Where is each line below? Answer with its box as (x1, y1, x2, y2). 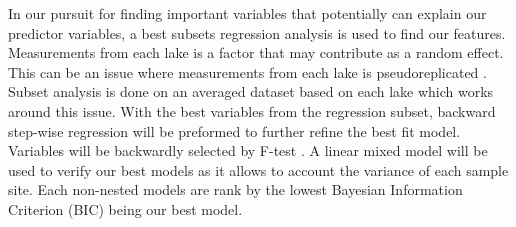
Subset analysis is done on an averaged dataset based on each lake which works (8, 81, 494, 102)
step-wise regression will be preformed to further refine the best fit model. (8, 120, 461, 141)
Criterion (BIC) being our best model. (8, 198, 243, 219)
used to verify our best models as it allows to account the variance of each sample (8, 159, 509, 180)
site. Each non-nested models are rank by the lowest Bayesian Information (8, 179, 463, 200)
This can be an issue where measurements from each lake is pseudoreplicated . (8, 61, 487, 82)
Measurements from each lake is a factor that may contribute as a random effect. (8, 42, 504, 63)
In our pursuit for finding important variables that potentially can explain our (8, 3, 487, 23)
